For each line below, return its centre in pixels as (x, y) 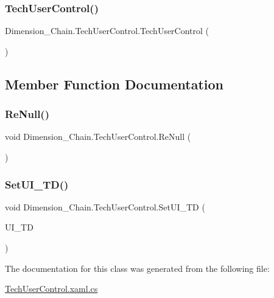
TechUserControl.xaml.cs (51, 289)
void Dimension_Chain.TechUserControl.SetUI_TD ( (105, 206)
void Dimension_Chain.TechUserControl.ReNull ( (98, 137)
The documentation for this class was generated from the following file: (137, 268)
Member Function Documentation (114, 84)
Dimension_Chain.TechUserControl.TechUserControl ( (107, 31)
